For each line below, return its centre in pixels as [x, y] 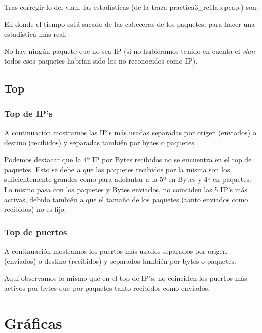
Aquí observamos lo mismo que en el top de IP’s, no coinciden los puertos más [126, 278]
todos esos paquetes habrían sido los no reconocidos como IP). [101, 61]
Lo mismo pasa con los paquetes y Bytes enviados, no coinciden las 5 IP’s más [126, 189]
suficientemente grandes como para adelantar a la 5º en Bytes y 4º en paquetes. [128, 179]
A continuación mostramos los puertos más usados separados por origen [116, 250]
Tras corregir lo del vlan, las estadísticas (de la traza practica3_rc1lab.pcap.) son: [131, 7]
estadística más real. [35, 34]
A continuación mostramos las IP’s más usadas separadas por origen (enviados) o [130, 132]
